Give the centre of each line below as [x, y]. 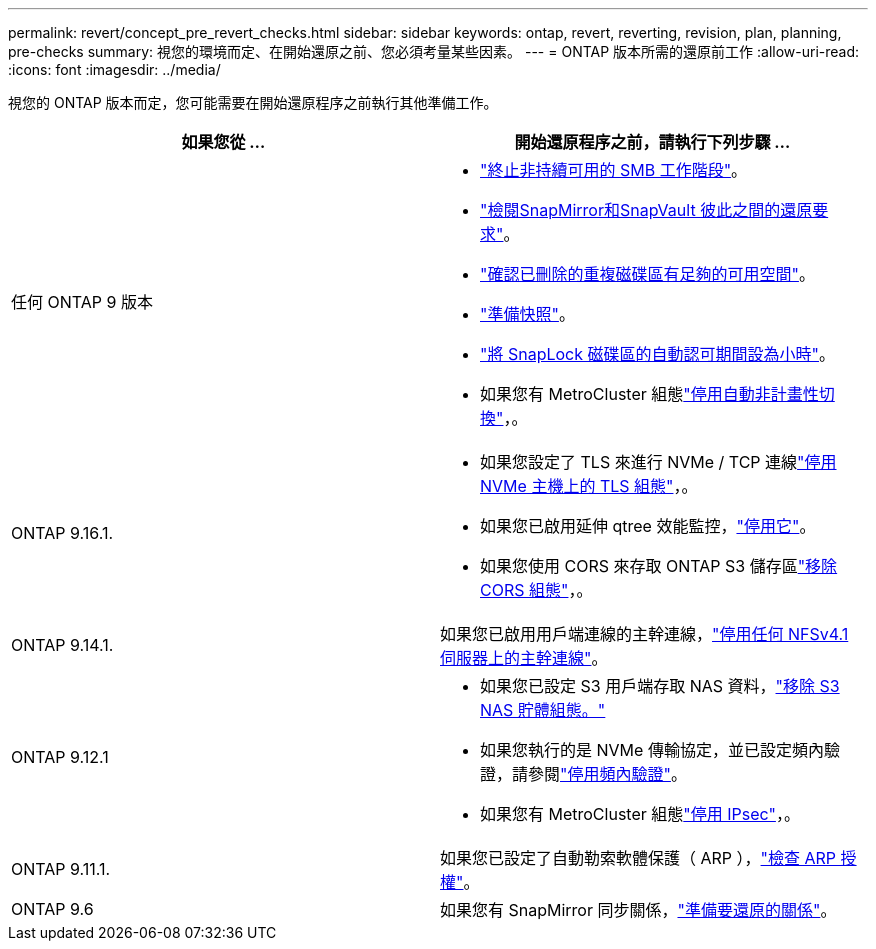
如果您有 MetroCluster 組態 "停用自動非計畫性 [649, 394]
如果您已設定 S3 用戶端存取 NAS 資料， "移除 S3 [660, 686]
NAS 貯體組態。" [543, 710]
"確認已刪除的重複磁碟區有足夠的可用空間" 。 [647, 274]
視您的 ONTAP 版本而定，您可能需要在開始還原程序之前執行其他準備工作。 [253, 102]
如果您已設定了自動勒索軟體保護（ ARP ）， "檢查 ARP [638, 858]
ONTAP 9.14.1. [62, 645]
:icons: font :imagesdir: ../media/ [114, 69]
